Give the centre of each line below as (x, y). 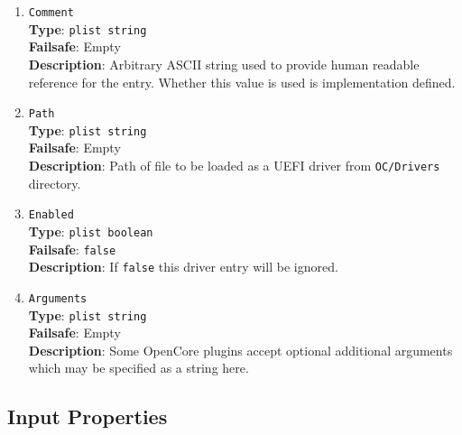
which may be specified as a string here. (139, 368)
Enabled (51, 215)
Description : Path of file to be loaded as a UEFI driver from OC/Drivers (234, 165)
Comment (51, 13)
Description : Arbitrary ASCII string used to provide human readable (224, 64)
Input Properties (88, 416)
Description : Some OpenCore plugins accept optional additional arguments (240, 350)
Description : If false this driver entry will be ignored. (183, 267)
